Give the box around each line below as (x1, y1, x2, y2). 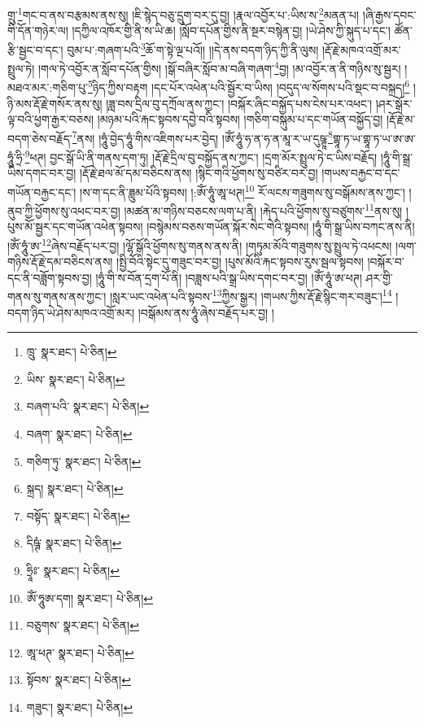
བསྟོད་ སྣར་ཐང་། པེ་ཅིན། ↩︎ (26, 507, 130, 524)
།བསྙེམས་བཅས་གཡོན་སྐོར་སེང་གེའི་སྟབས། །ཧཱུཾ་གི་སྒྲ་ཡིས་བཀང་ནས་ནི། (146, 218, 415, 235)
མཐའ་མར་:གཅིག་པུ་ (7, 79, 88, 95)
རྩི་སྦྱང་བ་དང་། (7, 41, 63, 58)
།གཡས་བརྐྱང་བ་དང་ (321, 164, 400, 181)
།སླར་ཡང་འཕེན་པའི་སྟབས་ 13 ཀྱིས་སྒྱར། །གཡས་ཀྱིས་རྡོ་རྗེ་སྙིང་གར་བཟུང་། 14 (109, 286, 392, 305)
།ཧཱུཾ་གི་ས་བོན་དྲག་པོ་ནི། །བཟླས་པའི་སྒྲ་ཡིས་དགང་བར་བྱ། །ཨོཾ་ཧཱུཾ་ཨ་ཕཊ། (95, 268, 362, 286)
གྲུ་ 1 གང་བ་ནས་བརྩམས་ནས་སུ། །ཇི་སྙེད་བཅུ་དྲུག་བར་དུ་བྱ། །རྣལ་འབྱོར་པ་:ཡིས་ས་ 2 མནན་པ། (7, 4, 360, 23)
